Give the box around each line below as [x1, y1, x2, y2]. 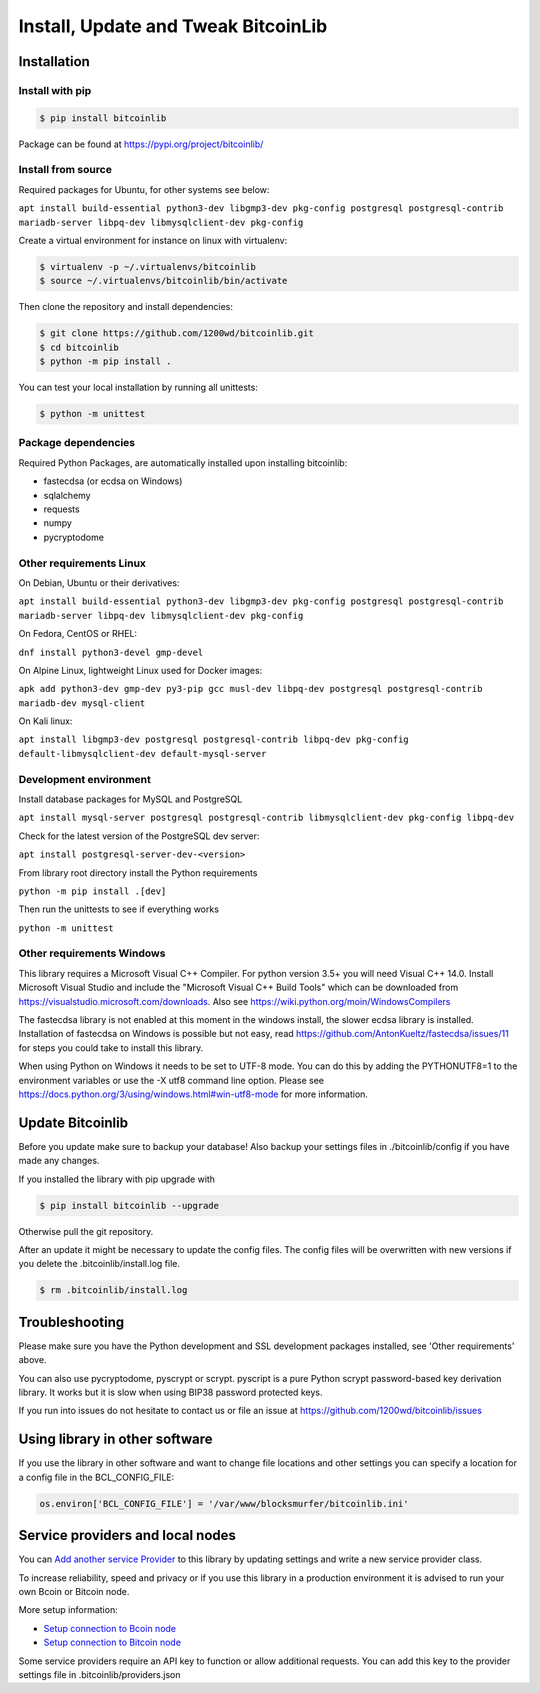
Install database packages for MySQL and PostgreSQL [18, 793, 243, 805]
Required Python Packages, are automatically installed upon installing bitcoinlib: [18, 456, 348, 469]
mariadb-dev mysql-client [18, 697, 146, 709]
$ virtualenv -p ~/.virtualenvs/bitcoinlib [39, 261, 257, 272]
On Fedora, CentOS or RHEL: [18, 628, 138, 640]
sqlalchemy [43, 489, 91, 501]
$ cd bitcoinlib [39, 341, 120, 353]
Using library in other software [18, 1431, 213, 1448]
